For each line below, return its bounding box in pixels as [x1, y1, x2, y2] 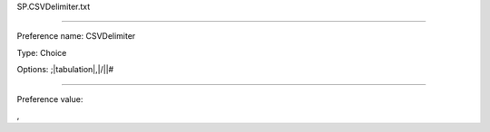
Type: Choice [16, 47, 67, 58]
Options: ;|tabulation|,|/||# [16, 64, 114, 75]
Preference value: [16, 93, 83, 104]
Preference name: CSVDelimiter [16, 31, 136, 42]
